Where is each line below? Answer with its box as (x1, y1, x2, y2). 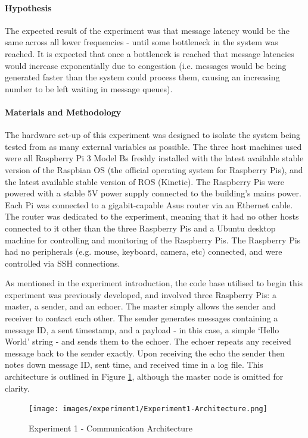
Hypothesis (5, 1, 52, 14)
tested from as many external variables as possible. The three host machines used (5, 140, 302, 152)
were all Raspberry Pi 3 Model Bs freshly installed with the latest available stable (5, 152, 304, 164)
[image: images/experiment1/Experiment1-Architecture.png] (29, 405, 267, 414)
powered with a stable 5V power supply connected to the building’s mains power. (5, 187, 301, 199)
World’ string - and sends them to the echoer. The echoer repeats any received (5, 335, 291, 348)
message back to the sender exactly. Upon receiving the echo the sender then (5, 346, 285, 359)
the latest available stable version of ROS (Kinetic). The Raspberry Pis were (5, 175, 284, 187)
